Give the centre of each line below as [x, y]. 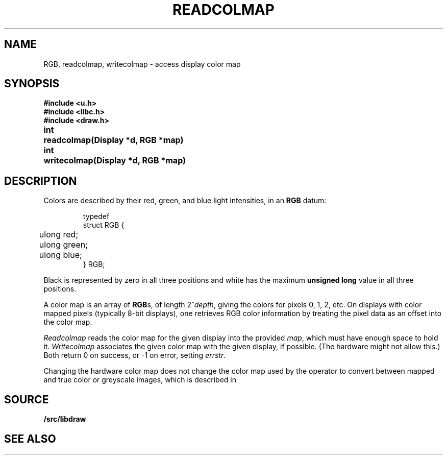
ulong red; [59, 235]
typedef [96, 216]
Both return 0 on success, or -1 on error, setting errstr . [135, 355]
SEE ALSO [30, 439]
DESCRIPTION [41, 181]
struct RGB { [104, 225]
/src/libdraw [65, 419]
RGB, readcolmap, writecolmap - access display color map [142, 64]
